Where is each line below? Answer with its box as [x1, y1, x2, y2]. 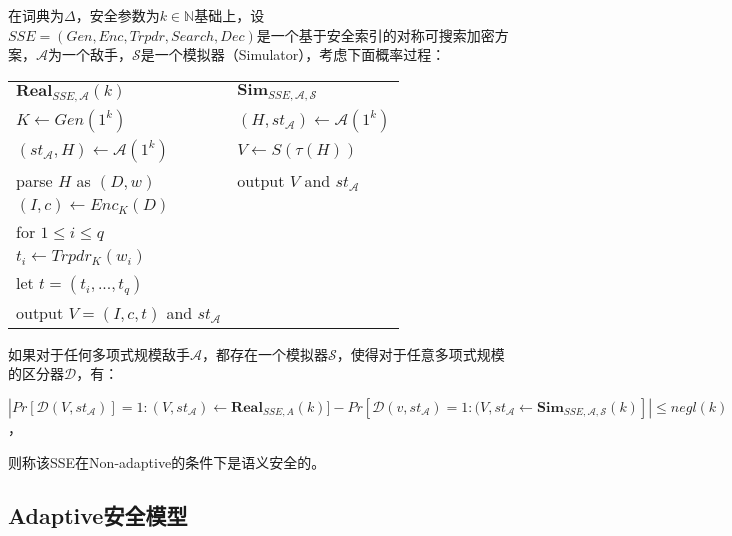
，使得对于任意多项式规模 [336, 343, 505, 364]
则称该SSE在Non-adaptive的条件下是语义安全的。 [8, 451, 326, 472]
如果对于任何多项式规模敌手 [8, 343, 190, 364]
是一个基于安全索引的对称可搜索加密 [256, 24, 495, 45]
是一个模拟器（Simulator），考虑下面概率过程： [140, 44, 446, 65]
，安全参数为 [75, 5, 160, 25]
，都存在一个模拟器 [202, 343, 328, 364]
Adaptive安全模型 [8, 500, 188, 531]
